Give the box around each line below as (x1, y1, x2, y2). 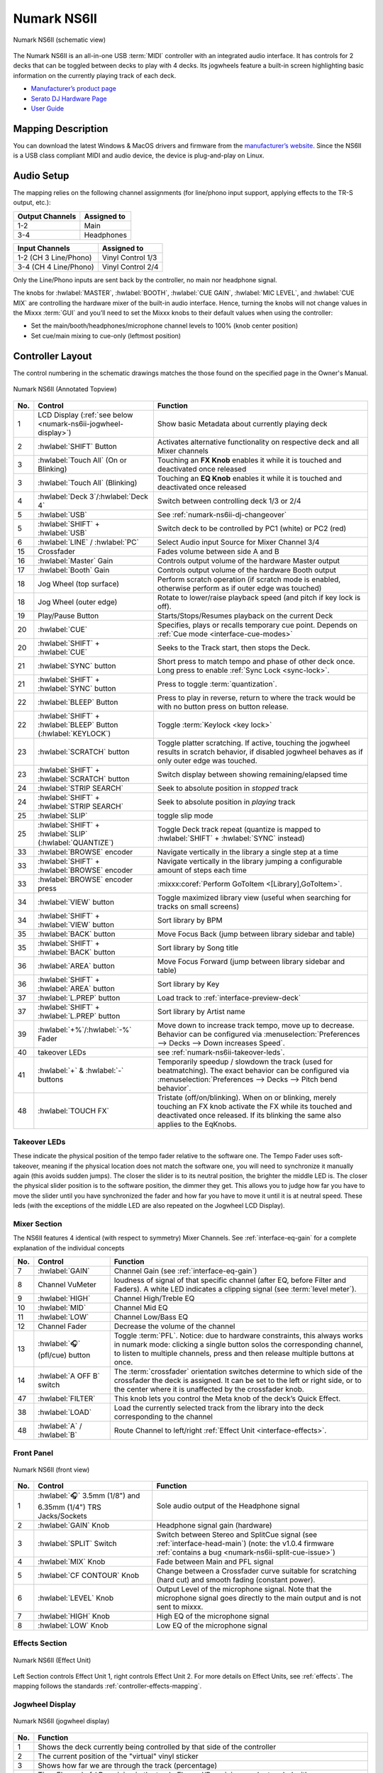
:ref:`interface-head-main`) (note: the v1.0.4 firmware (156, 1539, 334, 1549)
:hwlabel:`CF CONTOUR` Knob (38, 1571, 140, 1581)
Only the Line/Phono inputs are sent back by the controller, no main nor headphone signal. (13, 275, 277, 284)
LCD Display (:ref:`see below (38, 410, 133, 420)
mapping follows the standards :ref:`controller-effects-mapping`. (13, 1682, 202, 1691)
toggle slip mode (157, 811, 213, 821)
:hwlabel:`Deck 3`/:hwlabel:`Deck (38, 491, 149, 501)
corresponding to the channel (113, 1412, 213, 1422)
